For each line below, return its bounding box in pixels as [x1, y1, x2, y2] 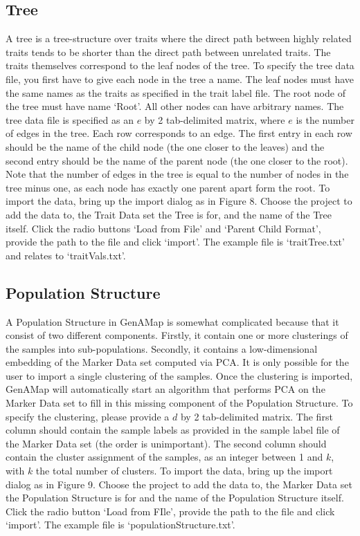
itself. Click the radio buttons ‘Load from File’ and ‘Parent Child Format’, [6, 221, 321, 235]
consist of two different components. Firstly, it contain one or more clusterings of [6, 328, 348, 342]
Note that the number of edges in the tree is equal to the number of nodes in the [6, 167, 349, 181]
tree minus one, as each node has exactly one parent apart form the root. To [6, 180, 330, 194]
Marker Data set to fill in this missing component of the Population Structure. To [6, 396, 353, 410]
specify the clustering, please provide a [6, 409, 170, 423]
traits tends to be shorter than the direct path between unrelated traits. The [6, 44, 331, 59]
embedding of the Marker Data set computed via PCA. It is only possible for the [6, 355, 349, 369]
